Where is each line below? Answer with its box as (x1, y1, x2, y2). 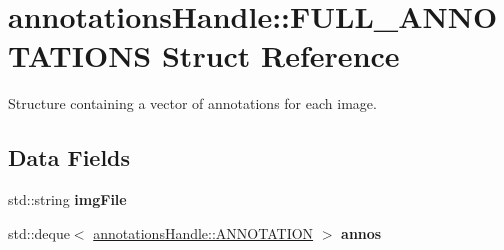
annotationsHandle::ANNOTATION (93, 222, 314, 243)
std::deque (8, 222, 70, 243)
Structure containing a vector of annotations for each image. (8, 93, 377, 114)
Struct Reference (161, 35, 400, 76)
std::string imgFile (8, 189, 127, 210)
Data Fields (8, 142, 131, 173)
